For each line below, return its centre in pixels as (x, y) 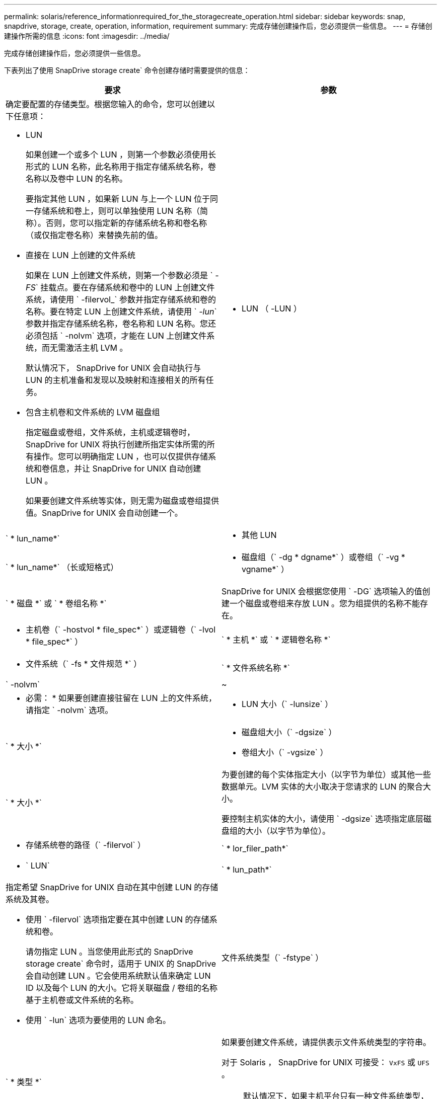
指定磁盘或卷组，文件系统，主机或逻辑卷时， (111, 432)
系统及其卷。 (30, 899)
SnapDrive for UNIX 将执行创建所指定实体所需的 (116, 444)
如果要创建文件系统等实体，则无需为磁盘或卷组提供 (123, 501)
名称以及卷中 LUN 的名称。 (77, 179)
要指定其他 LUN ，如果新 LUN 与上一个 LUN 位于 (118, 199)
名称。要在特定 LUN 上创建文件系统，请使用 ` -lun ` (121, 311)
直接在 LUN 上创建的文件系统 (81, 255)
